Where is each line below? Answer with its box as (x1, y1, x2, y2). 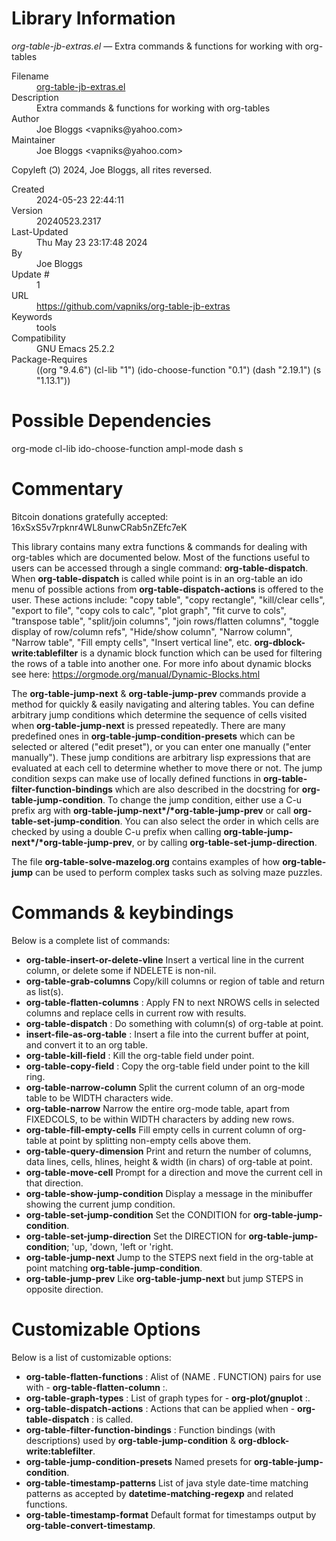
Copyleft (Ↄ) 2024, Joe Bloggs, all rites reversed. (11, 163, 213, 176)
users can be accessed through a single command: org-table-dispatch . (11, 562, 309, 574)
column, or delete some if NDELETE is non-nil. (25, 964, 217, 976)
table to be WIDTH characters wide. (25, 1092, 174, 1104)
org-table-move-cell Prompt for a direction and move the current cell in (25, 1166, 323, 1178)
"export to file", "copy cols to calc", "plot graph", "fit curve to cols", (11, 604, 287, 616)
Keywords (11, 310, 53, 322)
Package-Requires (11, 353, 88, 365)
